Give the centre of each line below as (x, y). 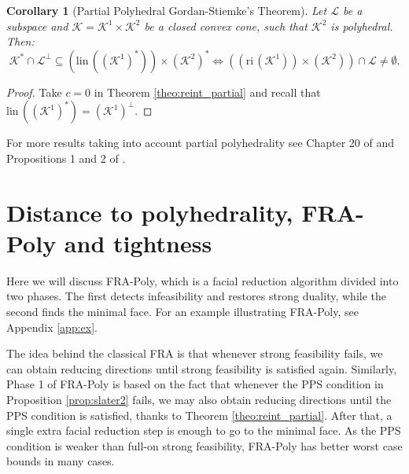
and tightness (138, 243)
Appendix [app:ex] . (52, 327)
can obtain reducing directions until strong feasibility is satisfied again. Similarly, (202, 368)
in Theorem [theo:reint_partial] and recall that (207, 92)
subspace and (37, 26)
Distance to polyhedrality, (150, 212)
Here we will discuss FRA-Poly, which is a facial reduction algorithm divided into (203, 280)
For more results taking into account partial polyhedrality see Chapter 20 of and (201, 143)
